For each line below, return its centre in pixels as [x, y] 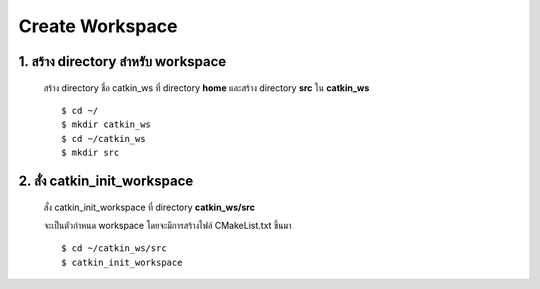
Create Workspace [98, 26]
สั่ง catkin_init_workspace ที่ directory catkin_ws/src [149, 207]
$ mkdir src [90, 153]
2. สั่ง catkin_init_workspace [106, 180]
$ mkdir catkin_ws [106, 124]
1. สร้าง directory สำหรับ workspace [122, 61]
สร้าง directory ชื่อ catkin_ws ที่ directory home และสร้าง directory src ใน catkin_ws [206, 87]
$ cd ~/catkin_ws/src [114, 248]
